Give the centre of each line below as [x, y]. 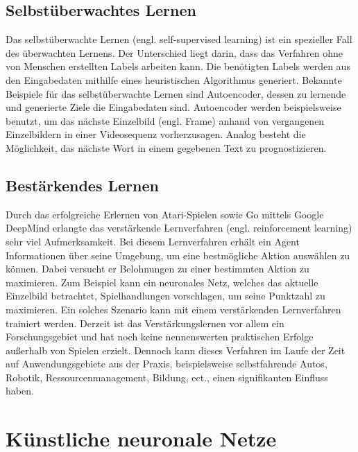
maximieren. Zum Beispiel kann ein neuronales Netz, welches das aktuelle [162, 282]
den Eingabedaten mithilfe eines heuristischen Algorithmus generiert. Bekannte [174, 79]
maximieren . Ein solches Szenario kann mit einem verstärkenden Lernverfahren [173, 309]
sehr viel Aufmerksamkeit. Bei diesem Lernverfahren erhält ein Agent [153, 241]
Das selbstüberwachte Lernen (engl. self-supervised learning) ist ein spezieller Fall [179, 39]
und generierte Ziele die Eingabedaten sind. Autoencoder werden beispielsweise [173, 107]
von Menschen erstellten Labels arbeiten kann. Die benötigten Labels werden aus [178, 66]
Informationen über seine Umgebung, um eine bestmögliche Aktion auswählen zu [178, 255]
